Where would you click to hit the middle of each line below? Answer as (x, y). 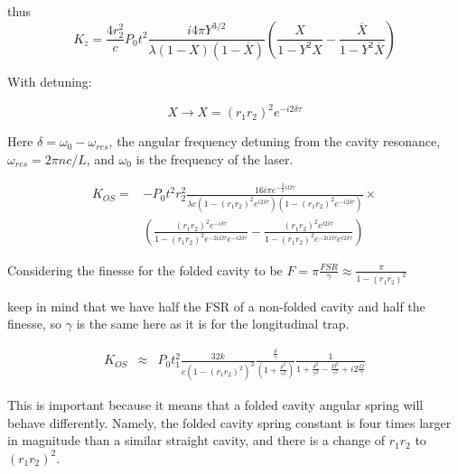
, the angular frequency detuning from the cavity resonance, (275, 141)
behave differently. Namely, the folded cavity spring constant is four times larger (229, 422)
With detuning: (50, 82)
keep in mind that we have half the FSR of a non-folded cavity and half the (216, 306)
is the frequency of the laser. (215, 158)
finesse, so (35, 324)
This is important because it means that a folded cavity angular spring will (215, 405)
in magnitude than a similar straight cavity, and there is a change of (196, 440)
